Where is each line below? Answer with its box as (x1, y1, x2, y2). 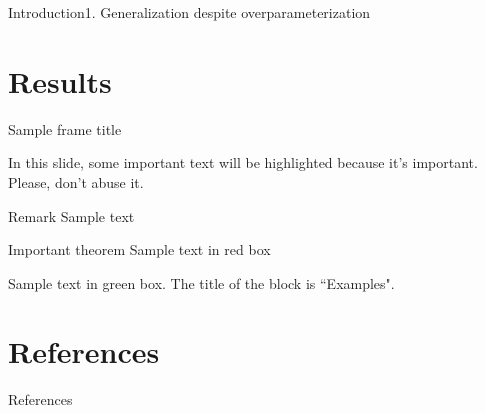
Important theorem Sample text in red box (8, 239, 271, 260)
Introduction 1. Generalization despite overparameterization (8, 2, 371, 22)
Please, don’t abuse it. (8, 171, 144, 192)
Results (8, 60, 112, 101)
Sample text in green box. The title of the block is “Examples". (8, 272, 395, 293)
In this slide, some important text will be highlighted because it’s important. (8, 152, 478, 173)
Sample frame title (8, 118, 122, 139)
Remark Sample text (8, 205, 135, 226)
